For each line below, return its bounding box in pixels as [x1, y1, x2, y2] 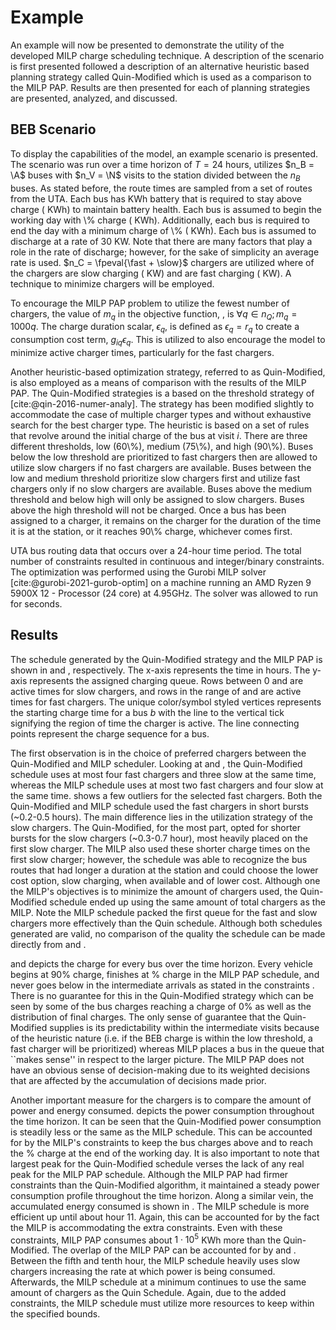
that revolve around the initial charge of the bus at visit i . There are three [10, 429, 308, 441]
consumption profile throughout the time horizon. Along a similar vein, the [10, 1189, 314, 1201]
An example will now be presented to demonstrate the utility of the [10, 39, 285, 51]
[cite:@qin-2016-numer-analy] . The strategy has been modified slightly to [10, 397, 315, 410]
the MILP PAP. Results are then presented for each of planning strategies [10, 81, 311, 93]
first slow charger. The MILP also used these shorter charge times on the [10, 842, 311, 855]
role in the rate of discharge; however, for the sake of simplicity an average [10, 246, 320, 258]
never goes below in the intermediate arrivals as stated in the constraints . [10, 979, 315, 991]
